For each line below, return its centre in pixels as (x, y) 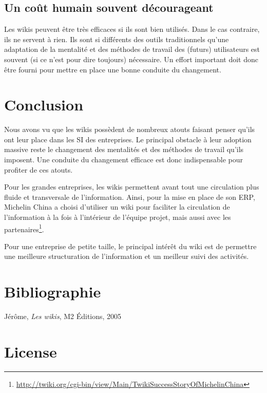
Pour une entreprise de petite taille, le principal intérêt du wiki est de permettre (130, 246)
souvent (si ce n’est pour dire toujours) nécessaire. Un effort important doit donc (131, 59)
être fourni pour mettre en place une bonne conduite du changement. (113, 69)
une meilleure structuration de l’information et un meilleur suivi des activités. (127, 256)
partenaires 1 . (24, 228)
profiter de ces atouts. (39, 169)
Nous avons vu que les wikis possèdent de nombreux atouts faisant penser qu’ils (130, 129)
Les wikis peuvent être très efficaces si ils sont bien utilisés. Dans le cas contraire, (132, 29)
